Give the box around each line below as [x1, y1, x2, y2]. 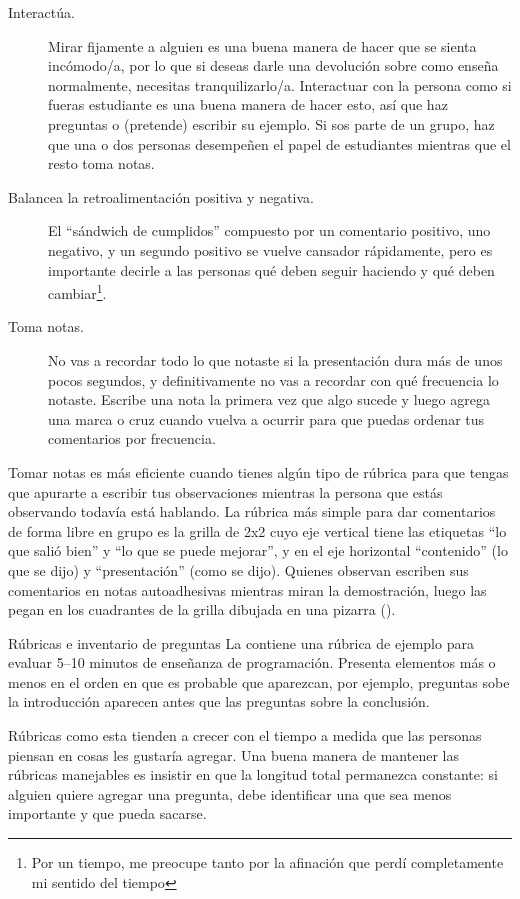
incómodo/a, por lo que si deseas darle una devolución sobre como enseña [48, 55, 499, 76]
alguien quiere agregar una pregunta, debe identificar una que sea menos [8, 783, 452, 804]
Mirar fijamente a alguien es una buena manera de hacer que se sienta [48, 35, 477, 56]
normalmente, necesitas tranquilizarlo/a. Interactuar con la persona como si [48, 74, 512, 95]
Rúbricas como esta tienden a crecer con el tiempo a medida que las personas [8, 725, 482, 746]
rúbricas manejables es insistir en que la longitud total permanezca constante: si [8, 764, 498, 785]
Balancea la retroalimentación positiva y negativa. [8, 186, 315, 207]
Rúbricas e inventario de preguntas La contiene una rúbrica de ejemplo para [8, 632, 474, 653]
